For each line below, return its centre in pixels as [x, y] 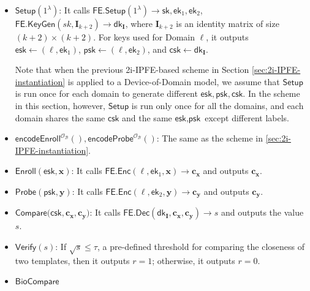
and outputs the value [262, 212]
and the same [147, 117]
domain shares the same [60, 117]
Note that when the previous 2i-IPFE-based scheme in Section [132, 70]
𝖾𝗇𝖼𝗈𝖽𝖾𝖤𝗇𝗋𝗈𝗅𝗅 [38, 139]
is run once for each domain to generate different [106, 93]
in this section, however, [60, 105]
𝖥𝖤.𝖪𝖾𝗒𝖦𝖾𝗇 [35, 25]
